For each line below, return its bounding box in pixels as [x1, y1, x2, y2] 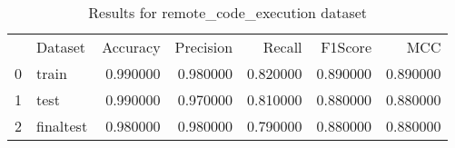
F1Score [321, 36, 371, 57]
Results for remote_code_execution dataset [88, 2, 368, 23]
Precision [174, 36, 233, 57]
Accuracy [102, 36, 161, 57]
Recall [262, 36, 302, 57]
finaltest [36, 115, 88, 136]
